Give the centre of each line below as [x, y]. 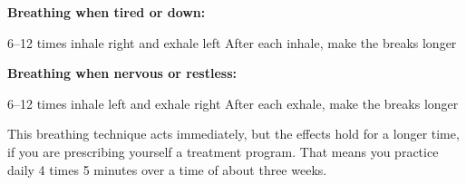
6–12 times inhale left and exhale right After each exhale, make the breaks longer [233, 103]
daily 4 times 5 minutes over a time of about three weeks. [167, 169]
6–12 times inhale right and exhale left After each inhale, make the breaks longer [232, 42]
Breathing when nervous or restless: [122, 73]
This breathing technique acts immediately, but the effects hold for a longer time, [233, 134]
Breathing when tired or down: [107, 12]
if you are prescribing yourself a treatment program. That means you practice [223, 151]
